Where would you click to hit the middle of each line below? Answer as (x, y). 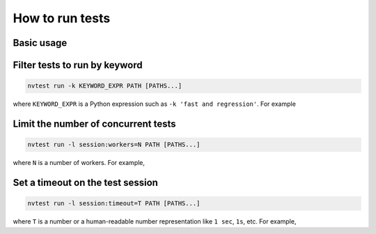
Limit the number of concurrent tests (94, 124)
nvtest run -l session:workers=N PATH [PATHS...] (114, 145)
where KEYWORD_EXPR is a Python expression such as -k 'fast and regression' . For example (154, 104)
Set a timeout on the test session (85, 182)
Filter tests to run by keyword (78, 65)
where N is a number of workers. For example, (79, 163)
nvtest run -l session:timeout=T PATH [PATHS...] (114, 203)
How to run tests (62, 18)
